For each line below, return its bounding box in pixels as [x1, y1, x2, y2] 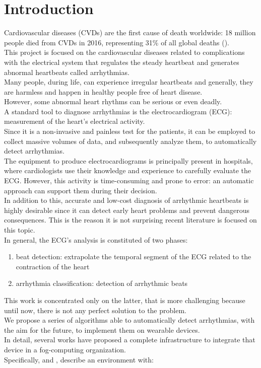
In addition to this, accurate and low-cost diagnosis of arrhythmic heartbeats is [4, 195, 249, 205]
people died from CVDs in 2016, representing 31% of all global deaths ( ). [4, 37, 229, 47]
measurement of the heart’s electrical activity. [4, 116, 145, 126]
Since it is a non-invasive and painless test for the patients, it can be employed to [4, 126, 255, 136]
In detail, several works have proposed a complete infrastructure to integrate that [4, 334, 255, 345]
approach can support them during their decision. [4, 185, 157, 195]
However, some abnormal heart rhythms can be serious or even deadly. [4, 96, 222, 107]
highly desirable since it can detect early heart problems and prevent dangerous [4, 204, 250, 215]
